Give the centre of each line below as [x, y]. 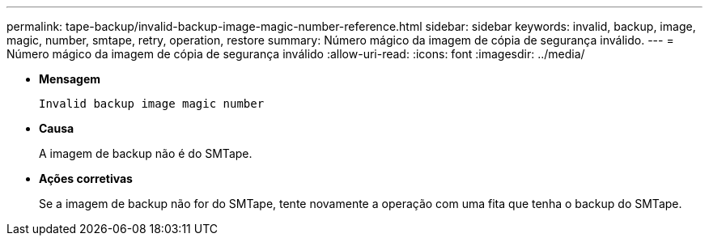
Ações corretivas [86, 178]
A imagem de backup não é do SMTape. [146, 153]
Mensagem [70, 79]
